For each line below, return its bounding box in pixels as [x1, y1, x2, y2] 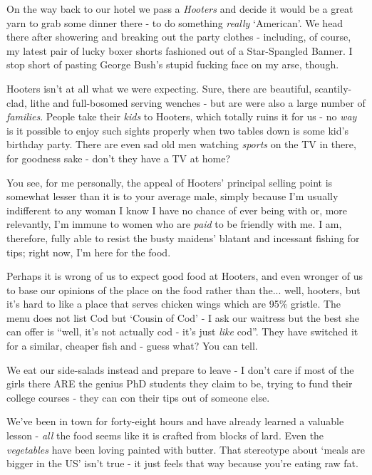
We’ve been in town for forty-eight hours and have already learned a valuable [6, 414, 344, 429]
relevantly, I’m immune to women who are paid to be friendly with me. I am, [6, 216, 342, 231]
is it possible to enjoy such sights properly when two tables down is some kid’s [6, 122, 348, 137]
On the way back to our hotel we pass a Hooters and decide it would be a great [6, 1, 353, 16]
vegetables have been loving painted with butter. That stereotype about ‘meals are [6, 442, 366, 456]
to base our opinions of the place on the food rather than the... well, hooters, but [6, 282, 361, 297]
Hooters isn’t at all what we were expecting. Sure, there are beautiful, [6, 80, 312, 95]
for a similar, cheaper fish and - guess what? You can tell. [6, 338, 258, 353]
